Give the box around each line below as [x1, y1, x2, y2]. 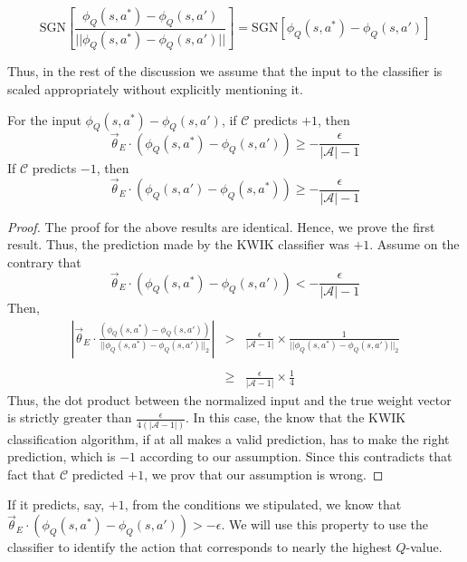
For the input [7, 110, 81, 129]
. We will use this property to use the [221, 515, 428, 534]
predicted [71, 464, 124, 483]
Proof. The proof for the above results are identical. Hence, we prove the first [7, 217, 435, 236]
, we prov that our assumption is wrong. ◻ [144, 464, 384, 483]
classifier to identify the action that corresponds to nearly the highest [7, 538, 392, 557]
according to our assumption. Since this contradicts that [139, 447, 453, 466]
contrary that [7, 252, 81, 271]
